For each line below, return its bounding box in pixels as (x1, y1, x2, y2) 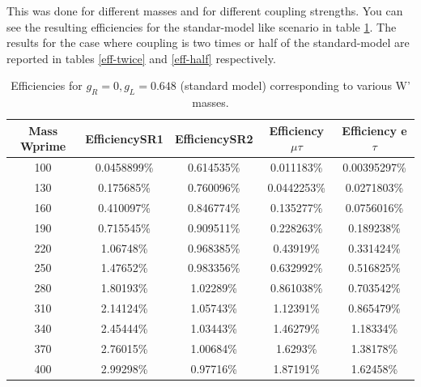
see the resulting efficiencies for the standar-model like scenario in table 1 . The (6, 18, 397, 35)
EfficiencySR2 (174, 130, 253, 147)
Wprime (20, 138, 66, 155)
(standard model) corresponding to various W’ (180, 77, 410, 94)
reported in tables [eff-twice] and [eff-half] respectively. (6, 49, 276, 66)
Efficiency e (342, 121, 407, 138)
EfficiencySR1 (85, 130, 164, 147)
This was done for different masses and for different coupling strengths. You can (6, 2, 403, 19)
